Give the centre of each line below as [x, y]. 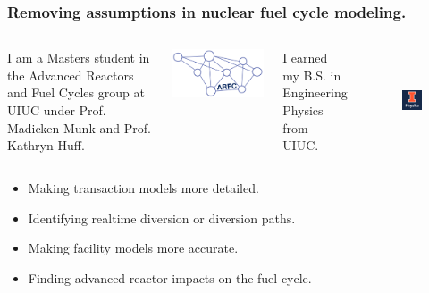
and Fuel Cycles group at [76, 92]
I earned [305, 58]
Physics [303, 110]
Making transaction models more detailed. [143, 188]
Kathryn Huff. [46, 145]
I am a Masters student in [79, 58]
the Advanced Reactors [71, 75]
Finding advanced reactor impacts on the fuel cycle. [170, 277]
